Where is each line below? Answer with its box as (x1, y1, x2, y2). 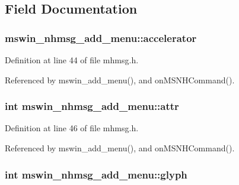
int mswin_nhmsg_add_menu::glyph (5, 167, 187, 181)
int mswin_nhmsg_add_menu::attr (5, 99, 179, 113)
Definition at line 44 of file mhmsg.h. (5, 54, 139, 66)
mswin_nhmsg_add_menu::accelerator (5, 30, 197, 45)
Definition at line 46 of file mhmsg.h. (5, 122, 139, 134)
